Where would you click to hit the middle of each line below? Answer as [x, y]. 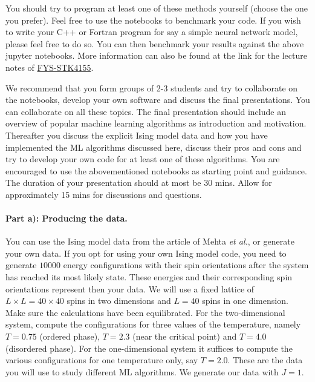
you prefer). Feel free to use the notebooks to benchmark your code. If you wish [153, 20]
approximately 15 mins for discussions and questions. [104, 194]
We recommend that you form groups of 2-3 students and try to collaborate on [152, 87]
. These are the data [265, 360]
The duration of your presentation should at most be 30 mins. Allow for [139, 183]
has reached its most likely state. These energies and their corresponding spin [149, 277]
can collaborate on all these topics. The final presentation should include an [146, 111]
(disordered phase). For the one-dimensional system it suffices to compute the [149, 348]
